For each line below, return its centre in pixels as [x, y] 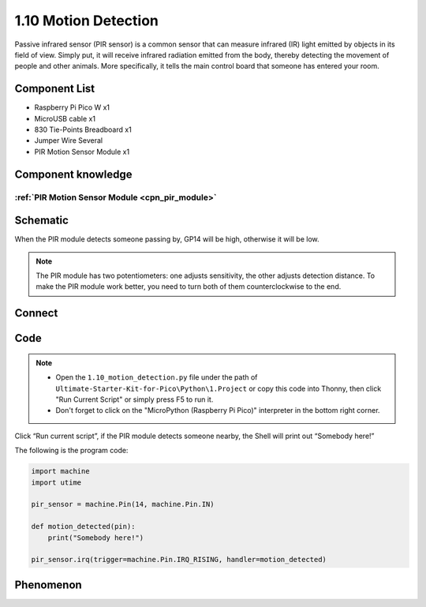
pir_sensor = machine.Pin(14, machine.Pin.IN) [123, 504]
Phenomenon [48, 585]
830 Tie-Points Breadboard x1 [83, 129]
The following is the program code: [71, 451]
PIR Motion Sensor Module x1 [82, 152]
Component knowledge [73, 174]
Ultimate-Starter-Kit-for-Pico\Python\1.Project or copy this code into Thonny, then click [219, 388]
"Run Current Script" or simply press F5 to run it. [135, 399]
